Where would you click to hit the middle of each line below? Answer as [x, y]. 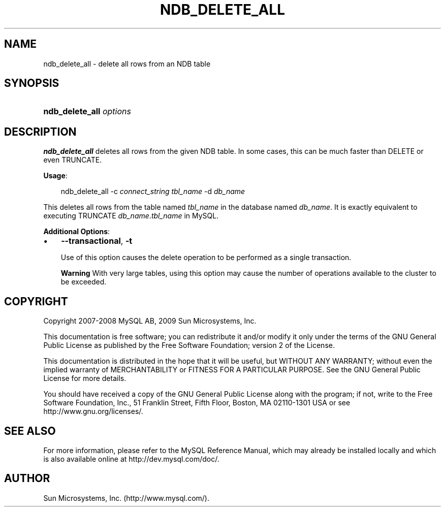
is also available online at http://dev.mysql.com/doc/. [131, 459]
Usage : [55, 176]
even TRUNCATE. [73, 160]
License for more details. [85, 378]
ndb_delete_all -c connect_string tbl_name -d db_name [153, 191]
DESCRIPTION [40, 132]
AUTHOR [27, 478]
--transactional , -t [97, 241]
